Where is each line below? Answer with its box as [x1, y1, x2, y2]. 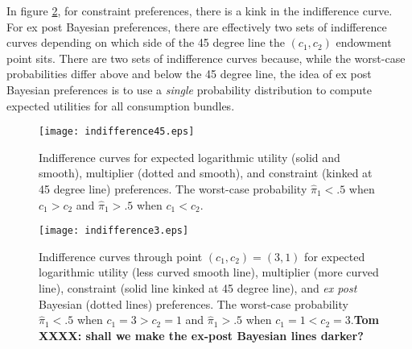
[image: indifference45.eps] [39, 126, 195, 138]
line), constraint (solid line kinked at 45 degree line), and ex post [39, 280, 357, 297]
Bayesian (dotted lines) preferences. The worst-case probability [39, 295, 348, 312]
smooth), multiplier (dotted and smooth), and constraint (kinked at [39, 164, 373, 181]
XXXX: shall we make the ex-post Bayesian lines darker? [39, 326, 364, 343]
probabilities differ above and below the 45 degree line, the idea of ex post [6, 65, 372, 82]
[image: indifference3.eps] [39, 225, 189, 237]
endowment [336, 34, 392, 51]
